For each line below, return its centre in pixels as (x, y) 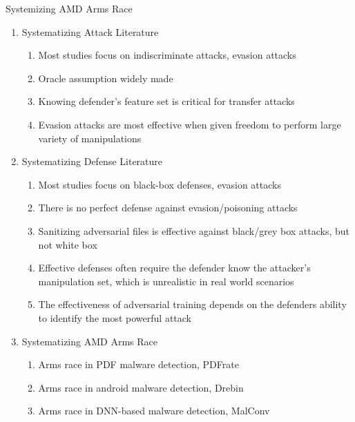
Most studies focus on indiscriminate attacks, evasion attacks (167, 55)
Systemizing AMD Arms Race (69, 8)
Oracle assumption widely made (106, 78)
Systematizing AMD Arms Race (89, 341)
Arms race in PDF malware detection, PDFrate (138, 364)
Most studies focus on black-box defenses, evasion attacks (160, 184)
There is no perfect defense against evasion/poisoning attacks (168, 208)
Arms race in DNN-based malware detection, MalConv (154, 411)
